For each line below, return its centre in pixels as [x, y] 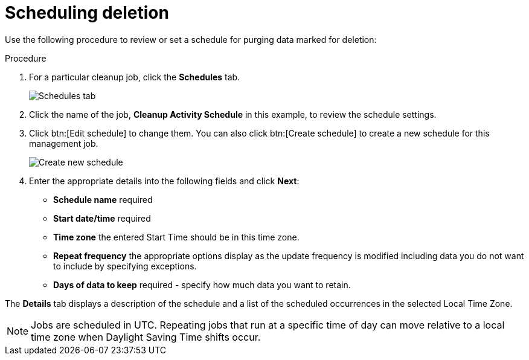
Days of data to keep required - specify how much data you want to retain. [202, 284]
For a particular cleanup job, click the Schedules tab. [135, 77]
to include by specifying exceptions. [125, 266]
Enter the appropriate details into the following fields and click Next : [164, 181]
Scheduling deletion [87, 13]
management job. [64, 143]
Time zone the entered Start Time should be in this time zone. [176, 237]
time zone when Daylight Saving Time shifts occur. [146, 337]
